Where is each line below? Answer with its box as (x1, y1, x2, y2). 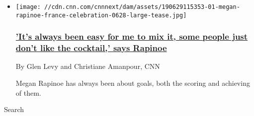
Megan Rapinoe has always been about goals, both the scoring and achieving (15, 78, 250, 88)
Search (4, 104, 24, 115)
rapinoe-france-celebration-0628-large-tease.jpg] (15, 11, 187, 19)
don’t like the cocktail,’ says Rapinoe (15, 42, 167, 54)
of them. (15, 87, 41, 98)
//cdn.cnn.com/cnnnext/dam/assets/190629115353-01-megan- (44, 3, 240, 10)
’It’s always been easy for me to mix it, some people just (15, 30, 248, 43)
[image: (15, 3, 41, 10)
